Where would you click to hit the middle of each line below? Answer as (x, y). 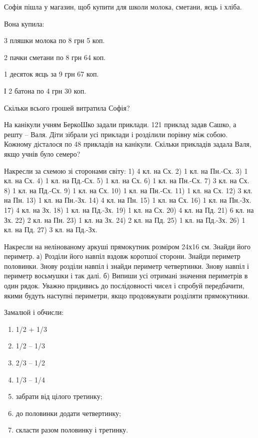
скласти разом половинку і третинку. (72, 430)
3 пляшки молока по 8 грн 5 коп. (54, 40)
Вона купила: (24, 23)
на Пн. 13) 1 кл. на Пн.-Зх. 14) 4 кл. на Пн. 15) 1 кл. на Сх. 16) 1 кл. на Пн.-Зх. (128, 200)
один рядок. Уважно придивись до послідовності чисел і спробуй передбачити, (124, 286)
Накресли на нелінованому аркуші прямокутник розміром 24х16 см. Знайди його (127, 246)
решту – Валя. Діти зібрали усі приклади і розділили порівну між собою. (116, 134)
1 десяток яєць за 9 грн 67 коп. (51, 74)
